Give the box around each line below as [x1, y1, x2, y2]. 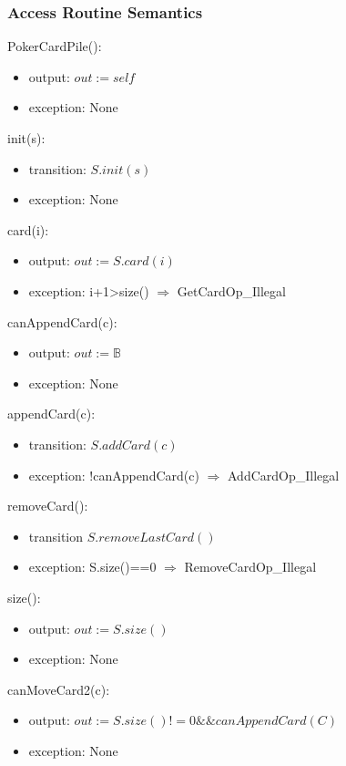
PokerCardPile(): [7, 36, 102, 56]
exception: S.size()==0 [28, 557, 157, 576]
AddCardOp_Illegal [227, 465, 340, 484]
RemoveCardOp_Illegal [184, 557, 317, 576]
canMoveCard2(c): [7, 679, 110, 699]
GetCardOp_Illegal [177, 281, 286, 300]
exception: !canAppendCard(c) [28, 465, 199, 484]
